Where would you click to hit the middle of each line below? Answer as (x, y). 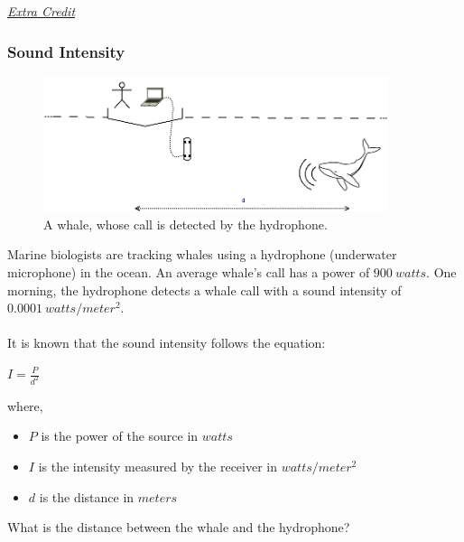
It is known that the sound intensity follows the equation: (167, 343)
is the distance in (87, 496)
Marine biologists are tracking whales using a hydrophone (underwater (202, 254)
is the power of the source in (120, 436)
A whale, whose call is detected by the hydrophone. (186, 224)
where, (25, 405)
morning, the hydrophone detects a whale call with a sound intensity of (204, 290)
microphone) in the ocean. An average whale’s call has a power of (189, 272)
